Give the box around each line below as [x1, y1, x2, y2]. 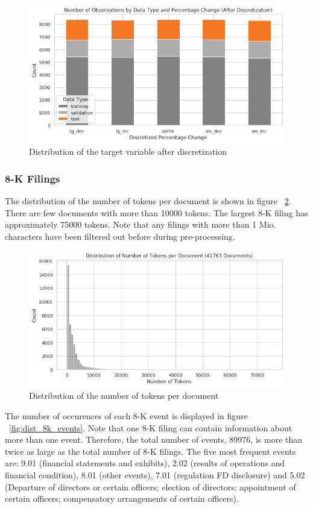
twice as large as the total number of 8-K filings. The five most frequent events [5, 445, 296, 457]
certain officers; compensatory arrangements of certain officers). [5, 492, 239, 505]
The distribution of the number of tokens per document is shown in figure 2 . [5, 195, 291, 207]
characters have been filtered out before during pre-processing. [5, 230, 235, 242]
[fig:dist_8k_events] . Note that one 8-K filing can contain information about [9, 421, 292, 434]
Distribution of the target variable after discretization [29, 145, 227, 158]
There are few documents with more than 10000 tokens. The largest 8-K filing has [5, 206, 308, 219]
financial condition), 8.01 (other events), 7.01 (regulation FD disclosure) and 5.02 [5, 468, 305, 481]
